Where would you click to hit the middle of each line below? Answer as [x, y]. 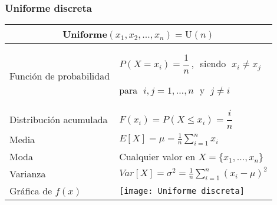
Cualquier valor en [157, 156]
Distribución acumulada [59, 119]
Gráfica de [31, 191]
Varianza [28, 173]
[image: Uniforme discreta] [182, 191]
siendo [213, 64]
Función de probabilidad [60, 75]
